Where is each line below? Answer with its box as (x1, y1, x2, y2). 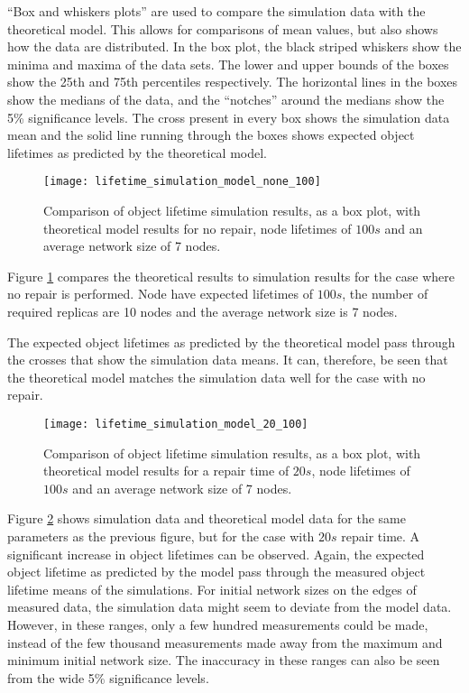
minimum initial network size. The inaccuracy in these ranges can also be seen (7, 651, 440, 670)
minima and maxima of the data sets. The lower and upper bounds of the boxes (7, 54, 449, 73)
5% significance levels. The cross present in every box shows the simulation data (7, 107, 450, 126)
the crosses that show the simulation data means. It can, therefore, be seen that (7, 350, 448, 369)
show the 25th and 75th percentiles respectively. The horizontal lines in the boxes (7, 72, 458, 91)
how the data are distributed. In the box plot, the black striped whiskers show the (7, 37, 462, 56)
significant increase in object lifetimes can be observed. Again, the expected (7, 544, 425, 563)
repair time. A (341, 526, 420, 545)
